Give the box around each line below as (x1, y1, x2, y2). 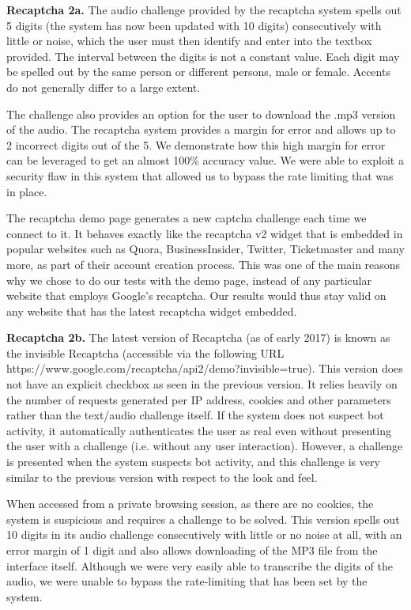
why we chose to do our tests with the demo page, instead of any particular (6, 271, 371, 288)
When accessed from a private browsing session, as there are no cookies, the (6, 495, 374, 512)
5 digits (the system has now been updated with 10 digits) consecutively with (6, 17, 382, 33)
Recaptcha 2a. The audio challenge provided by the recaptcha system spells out (6, 2, 402, 17)
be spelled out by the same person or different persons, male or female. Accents (6, 63, 390, 80)
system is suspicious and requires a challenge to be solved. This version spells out (6, 510, 400, 527)
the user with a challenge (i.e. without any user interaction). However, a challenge (6, 438, 403, 454)
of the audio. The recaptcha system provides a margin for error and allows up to (6, 121, 396, 138)
